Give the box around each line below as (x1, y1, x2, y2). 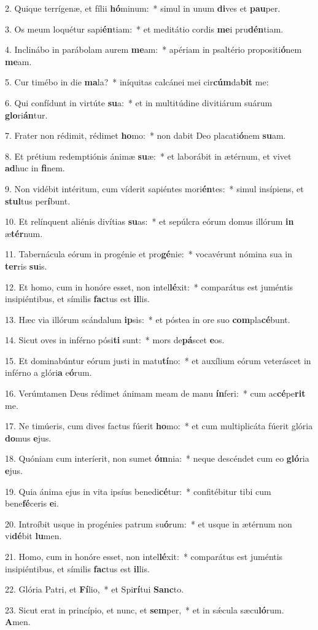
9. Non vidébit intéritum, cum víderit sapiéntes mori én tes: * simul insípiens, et (5, 182, 304, 195)
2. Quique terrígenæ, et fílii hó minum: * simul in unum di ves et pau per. (5, 2, 281, 14)
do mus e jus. (5, 431, 52, 444)
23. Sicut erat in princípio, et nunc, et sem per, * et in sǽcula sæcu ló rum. (5, 603, 284, 616)
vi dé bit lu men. (5, 529, 62, 542)
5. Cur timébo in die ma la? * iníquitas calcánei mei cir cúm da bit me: (5, 76, 269, 88)
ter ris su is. (5, 259, 47, 272)
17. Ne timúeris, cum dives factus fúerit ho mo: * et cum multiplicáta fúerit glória (5, 419, 313, 432)
